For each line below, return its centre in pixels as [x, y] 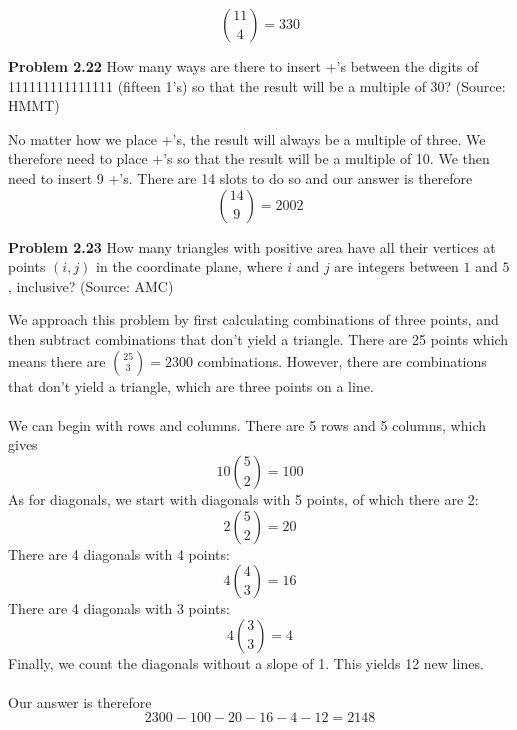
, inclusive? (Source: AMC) [91, 285]
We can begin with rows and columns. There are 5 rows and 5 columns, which [247, 424]
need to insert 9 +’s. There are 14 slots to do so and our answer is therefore [240, 177]
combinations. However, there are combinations [342, 360]
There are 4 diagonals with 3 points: [119, 608]
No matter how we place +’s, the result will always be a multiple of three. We [247, 138]
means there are [57, 360]
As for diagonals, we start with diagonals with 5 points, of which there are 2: [243, 498]
